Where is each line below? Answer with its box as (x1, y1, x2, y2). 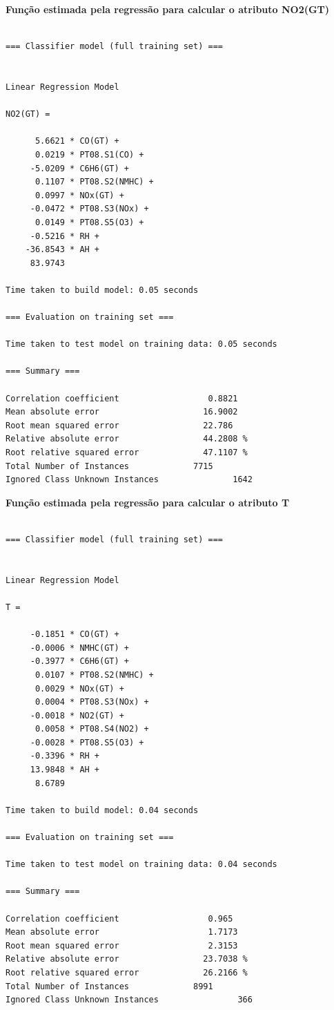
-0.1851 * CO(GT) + (30, 629, 119, 640)
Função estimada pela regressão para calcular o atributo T (6, 495, 290, 509)
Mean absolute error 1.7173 (6, 927, 238, 937)
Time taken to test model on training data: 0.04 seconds (6, 859, 277, 870)
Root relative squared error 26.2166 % (6, 967, 248, 978)
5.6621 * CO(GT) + (35, 136, 119, 146)
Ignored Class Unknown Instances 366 (6, 995, 253, 1005)
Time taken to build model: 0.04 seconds (6, 805, 199, 815)
